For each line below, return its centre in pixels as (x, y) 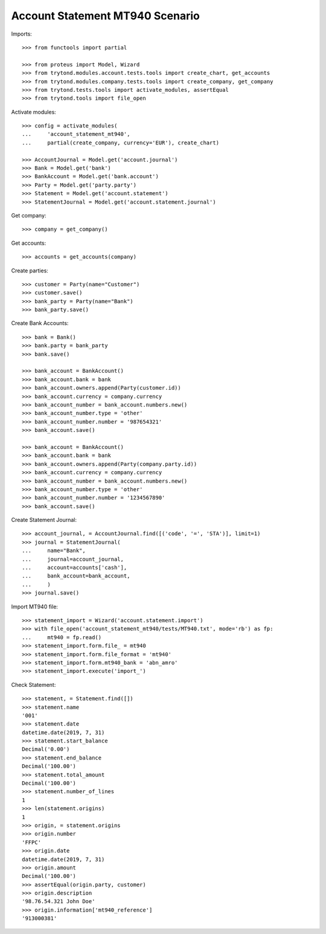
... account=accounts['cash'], (75, 568)
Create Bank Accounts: (40, 323)
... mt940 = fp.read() (62, 637)
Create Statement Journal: (44, 520)
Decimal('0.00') (46, 749)
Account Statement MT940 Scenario (106, 16)
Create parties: (30, 270)
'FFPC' (32, 842)
